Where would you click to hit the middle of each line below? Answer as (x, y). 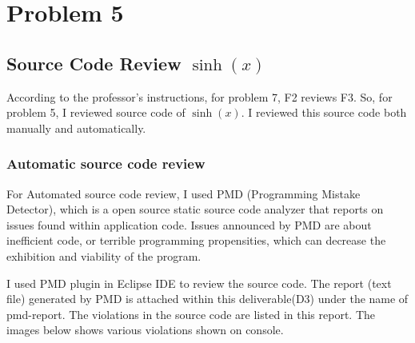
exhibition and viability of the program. (104, 255)
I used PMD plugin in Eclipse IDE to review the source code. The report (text (199, 283)
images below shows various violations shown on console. (145, 330)
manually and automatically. (76, 128)
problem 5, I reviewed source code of (96, 112)
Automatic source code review (106, 164)
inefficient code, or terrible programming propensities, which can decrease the (196, 240)
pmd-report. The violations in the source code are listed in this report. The (191, 314)
